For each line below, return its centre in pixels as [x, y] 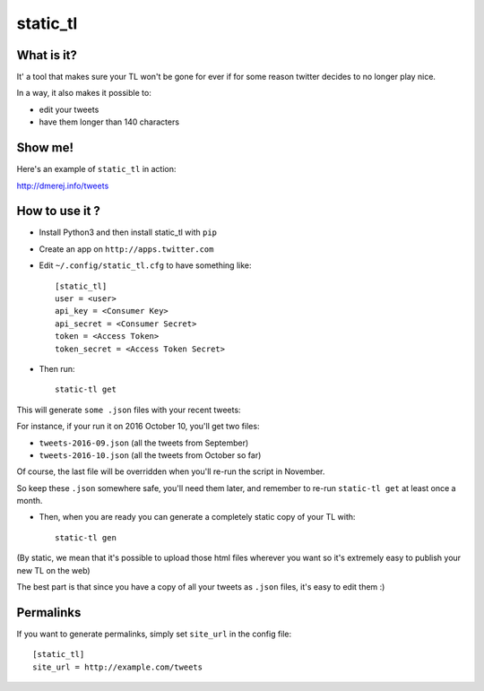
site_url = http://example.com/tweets [118, 667]
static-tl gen [86, 537]
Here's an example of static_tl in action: [96, 169]
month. [30, 501]
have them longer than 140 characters [109, 122]
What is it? [47, 55]
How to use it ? [58, 211]
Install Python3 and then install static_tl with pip [128, 232]
